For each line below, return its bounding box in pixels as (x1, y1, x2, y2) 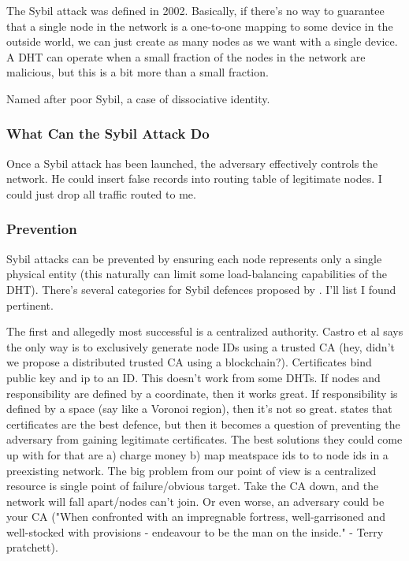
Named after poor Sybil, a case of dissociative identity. (6, 90, 270, 106)
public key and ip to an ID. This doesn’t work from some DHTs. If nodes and (6, 369, 381, 385)
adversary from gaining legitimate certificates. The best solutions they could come (6, 431, 403, 448)
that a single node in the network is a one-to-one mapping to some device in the (6, 17, 393, 34)
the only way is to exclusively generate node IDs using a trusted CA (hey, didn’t (6, 338, 395, 355)
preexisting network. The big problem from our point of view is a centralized (6, 462, 377, 478)
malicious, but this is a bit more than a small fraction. (6, 64, 269, 80)
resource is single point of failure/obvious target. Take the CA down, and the (6, 477, 379, 494)
